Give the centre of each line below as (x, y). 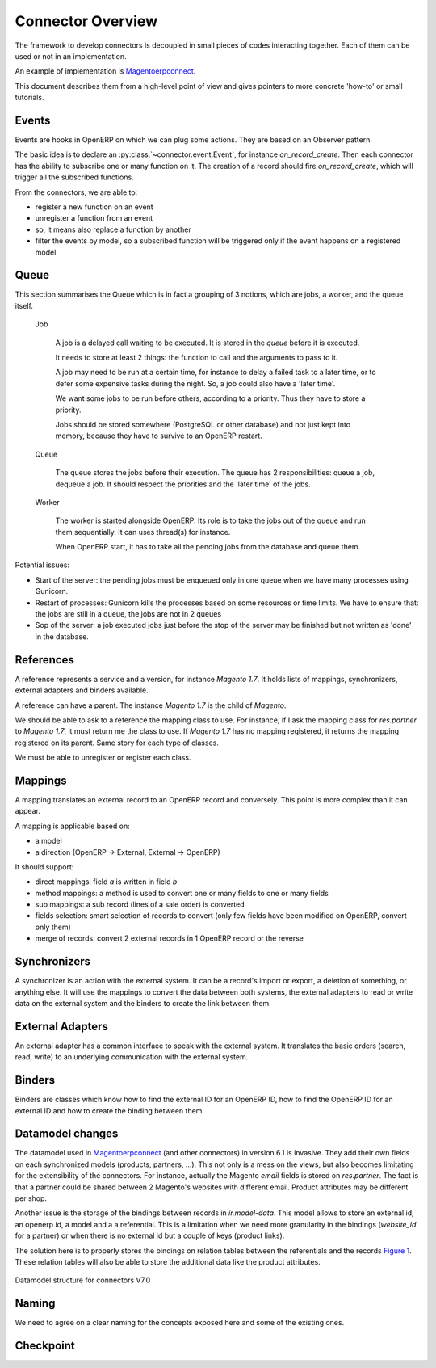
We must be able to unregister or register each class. (103, 758)
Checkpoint (45, 1346)
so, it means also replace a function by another (113, 229)
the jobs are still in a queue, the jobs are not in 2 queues (128, 614)
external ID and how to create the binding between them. (110, 1110)
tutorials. (29, 98)
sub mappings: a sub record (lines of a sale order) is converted (140, 904)
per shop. (31, 1198)
